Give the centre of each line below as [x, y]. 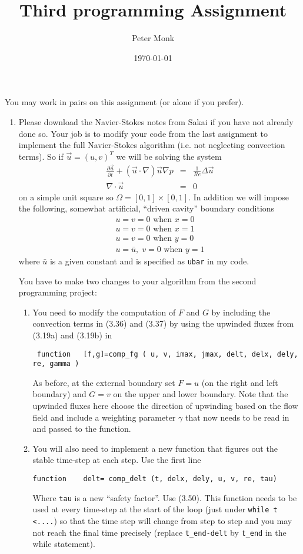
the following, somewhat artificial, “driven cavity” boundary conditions [146, 208]
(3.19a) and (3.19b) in [72, 335]
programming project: [58, 292]
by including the [241, 312]
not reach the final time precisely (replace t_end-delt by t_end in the [159, 532]
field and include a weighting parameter [104, 417]
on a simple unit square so [66, 197]
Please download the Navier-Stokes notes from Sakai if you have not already [156, 121]
